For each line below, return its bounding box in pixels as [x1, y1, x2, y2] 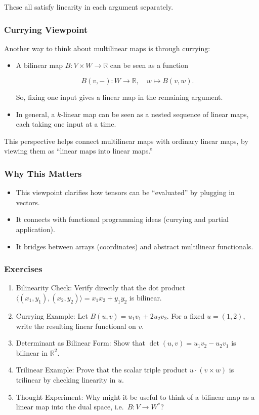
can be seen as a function [110, 60, 189, 70]
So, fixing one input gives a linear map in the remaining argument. [16, 92, 223, 102]
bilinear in [16, 347, 48, 358]
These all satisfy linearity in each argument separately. [4, 2, 174, 12]
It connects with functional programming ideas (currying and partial [16, 214, 229, 224]
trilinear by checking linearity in [16, 374, 116, 385]
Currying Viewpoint [4, 23, 88, 35]
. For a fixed [166, 310, 205, 321]
